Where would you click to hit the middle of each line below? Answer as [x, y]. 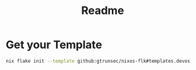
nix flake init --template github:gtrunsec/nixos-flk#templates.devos [98, 61]
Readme [103, 11]
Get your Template [54, 45]
